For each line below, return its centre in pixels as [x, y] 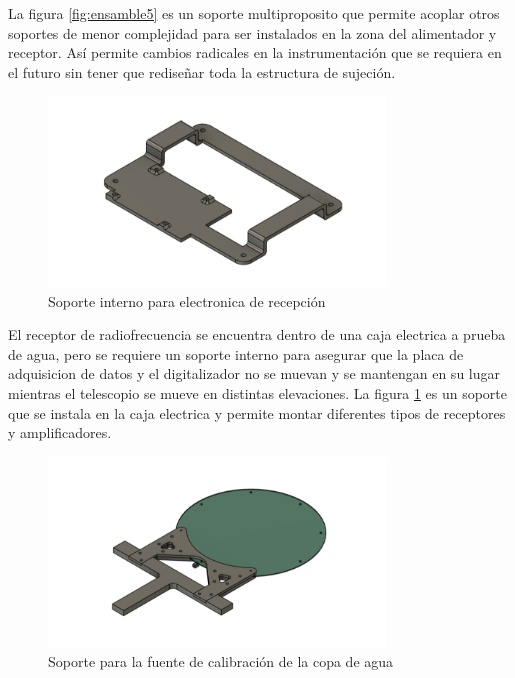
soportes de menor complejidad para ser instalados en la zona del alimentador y [252, 32]
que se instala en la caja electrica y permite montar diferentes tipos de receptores [257, 412]
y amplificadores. [60, 432]
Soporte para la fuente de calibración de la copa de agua [221, 661]
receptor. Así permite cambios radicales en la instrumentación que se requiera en [255, 52]
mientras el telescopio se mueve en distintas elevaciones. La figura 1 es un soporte [258, 392]
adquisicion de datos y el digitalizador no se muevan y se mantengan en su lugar [254, 373]
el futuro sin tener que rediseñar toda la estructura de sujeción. [202, 71]
